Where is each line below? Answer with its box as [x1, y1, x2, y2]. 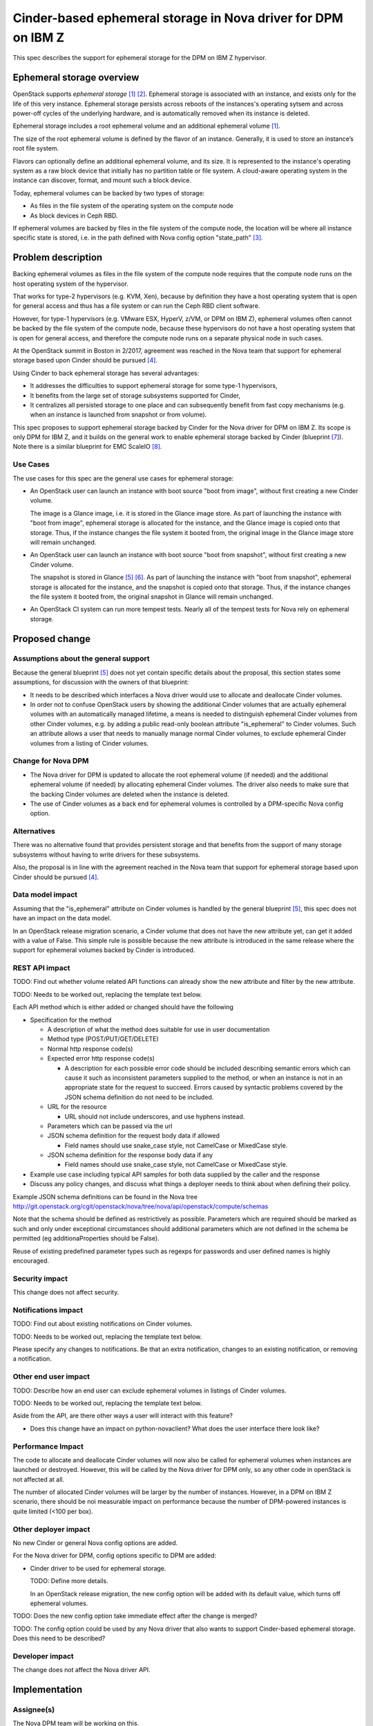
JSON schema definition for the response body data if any [47, 1151, 213, 1159]
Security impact [12, 1274, 68, 1283]
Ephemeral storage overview [12, 72, 140, 84]
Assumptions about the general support [12, 654, 150, 663]
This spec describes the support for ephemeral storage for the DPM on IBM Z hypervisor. [12, 54, 267, 62]
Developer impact [12, 1651, 74, 1660]
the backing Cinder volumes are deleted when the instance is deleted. [30, 790, 229, 798]
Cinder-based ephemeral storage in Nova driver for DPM [12, 10, 343, 26]
